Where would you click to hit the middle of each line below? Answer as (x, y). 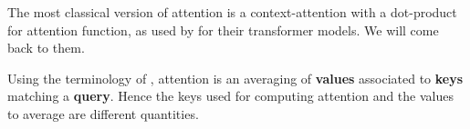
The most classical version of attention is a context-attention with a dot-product (232, 12)
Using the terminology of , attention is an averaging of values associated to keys (235, 78)
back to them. (46, 48)
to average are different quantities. (103, 113)
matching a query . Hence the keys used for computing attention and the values (230, 96)
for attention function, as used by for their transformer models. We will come (223, 30)
